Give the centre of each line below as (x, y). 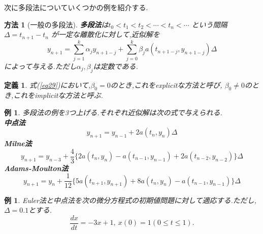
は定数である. (116, 66)
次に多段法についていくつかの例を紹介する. (76, 7)
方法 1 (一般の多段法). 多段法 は (56, 24)
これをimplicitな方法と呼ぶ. (58, 95)
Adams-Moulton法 (36, 168)
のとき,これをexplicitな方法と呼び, (166, 85)
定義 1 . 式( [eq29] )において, (47, 85)
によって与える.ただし (40, 66)
